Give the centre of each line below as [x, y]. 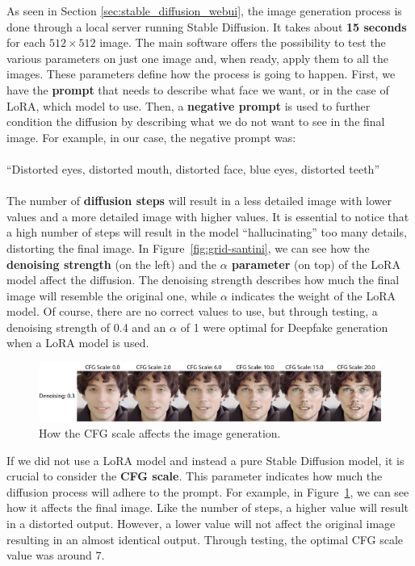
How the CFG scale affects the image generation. [160, 433]
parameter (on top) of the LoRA [316, 264]
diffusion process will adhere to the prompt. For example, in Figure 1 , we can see [208, 491]
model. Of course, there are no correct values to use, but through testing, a [192, 311]
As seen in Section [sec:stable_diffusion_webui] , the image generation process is [204, 10]
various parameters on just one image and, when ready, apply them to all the [197, 58]
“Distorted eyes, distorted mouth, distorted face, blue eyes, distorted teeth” [193, 168]
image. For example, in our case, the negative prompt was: [151, 137]
